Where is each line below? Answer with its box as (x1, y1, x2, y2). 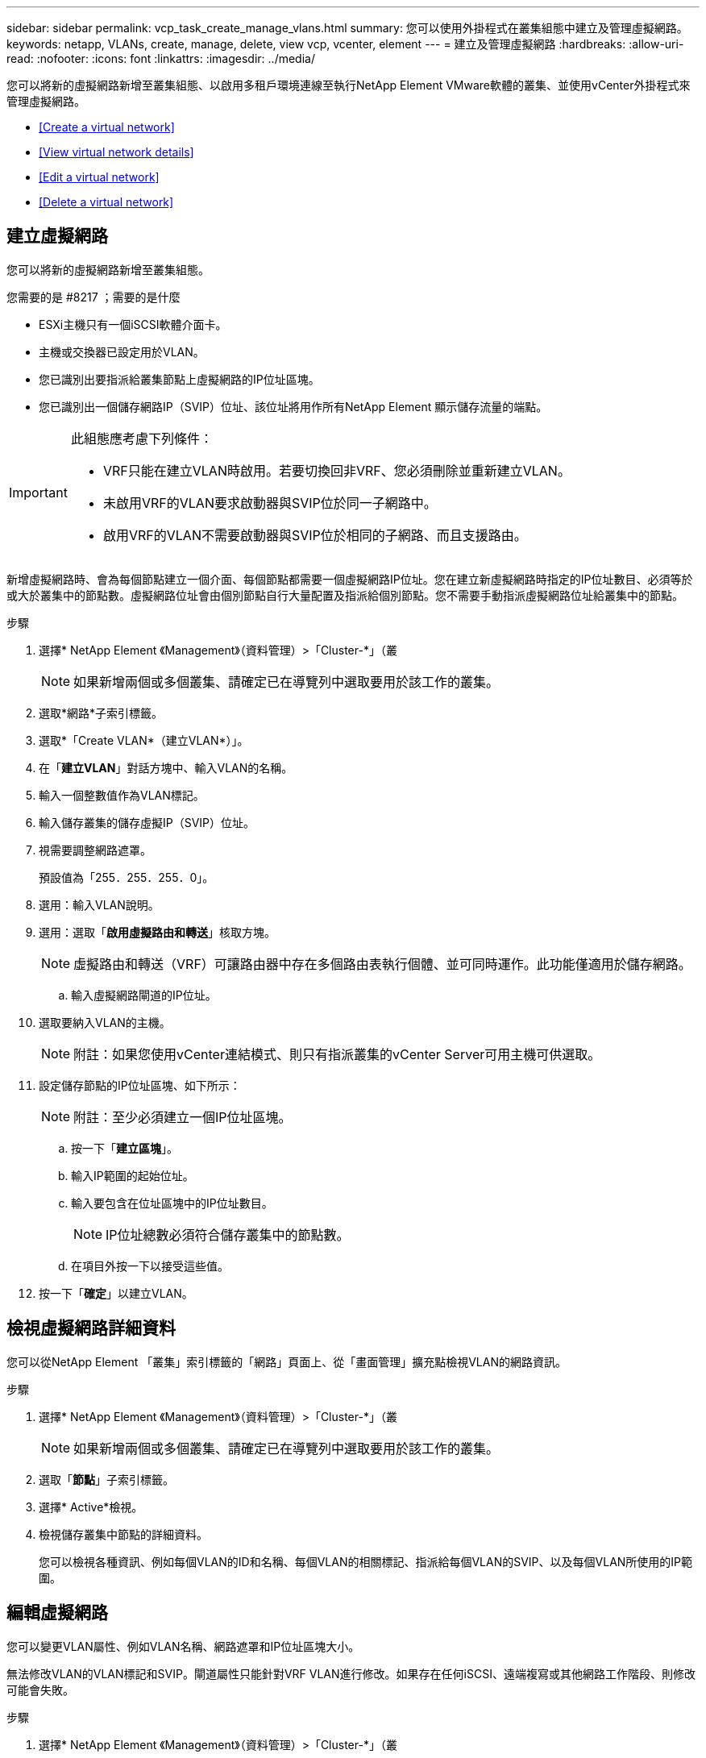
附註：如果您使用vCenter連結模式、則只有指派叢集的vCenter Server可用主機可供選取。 (73, 1045, 601, 1062)
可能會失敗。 (6, 1682, 74, 1697)
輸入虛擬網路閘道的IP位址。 (71, 987, 217, 1002)
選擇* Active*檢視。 (39, 1499, 143, 1514)
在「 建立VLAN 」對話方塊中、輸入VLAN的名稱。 (39, 760, 293, 775)
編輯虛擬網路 (6, 1602, 108, 1623)
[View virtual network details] (39, 145, 194, 159)
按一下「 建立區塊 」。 (71, 1141, 178, 1155)
